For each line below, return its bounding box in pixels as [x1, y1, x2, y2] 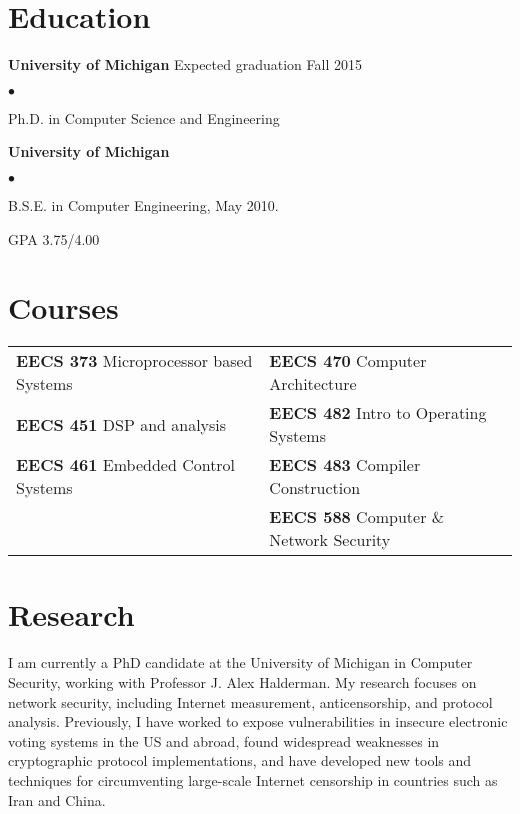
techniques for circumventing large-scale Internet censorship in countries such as [8, 769, 498, 790]
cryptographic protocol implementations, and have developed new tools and [8, 750, 472, 771]
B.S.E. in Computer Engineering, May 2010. [8, 194, 279, 215]
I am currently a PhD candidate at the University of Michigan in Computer [8, 652, 473, 673]
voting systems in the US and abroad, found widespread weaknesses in [8, 730, 440, 751]
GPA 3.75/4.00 [8, 228, 100, 249]
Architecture [269, 372, 357, 396]
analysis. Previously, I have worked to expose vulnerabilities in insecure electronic [8, 711, 508, 732]
